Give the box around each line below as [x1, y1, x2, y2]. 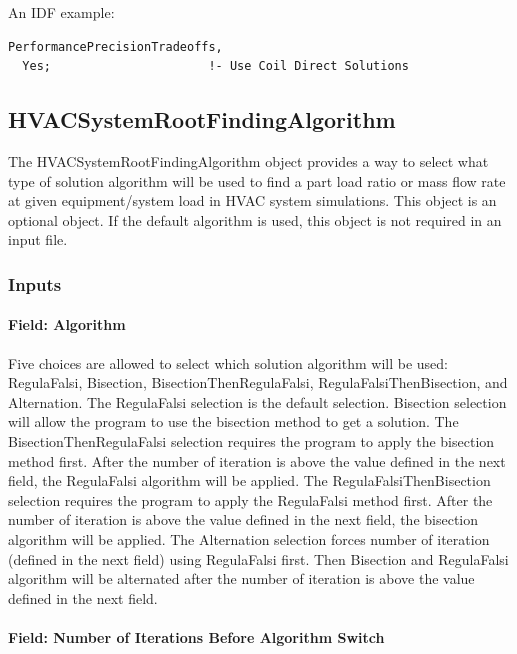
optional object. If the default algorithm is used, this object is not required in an [8, 209, 502, 230]
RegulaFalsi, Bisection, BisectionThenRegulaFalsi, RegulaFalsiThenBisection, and [8, 372, 508, 393]
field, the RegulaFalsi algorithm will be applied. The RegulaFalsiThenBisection [8, 470, 491, 491]
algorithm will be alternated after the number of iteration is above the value [8, 568, 475, 589]
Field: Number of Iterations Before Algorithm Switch [8, 626, 385, 647]
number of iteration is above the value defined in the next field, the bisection [8, 509, 479, 530]
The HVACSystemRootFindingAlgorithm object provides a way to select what [8, 150, 489, 171]
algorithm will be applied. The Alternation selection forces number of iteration [8, 528, 490, 549]
